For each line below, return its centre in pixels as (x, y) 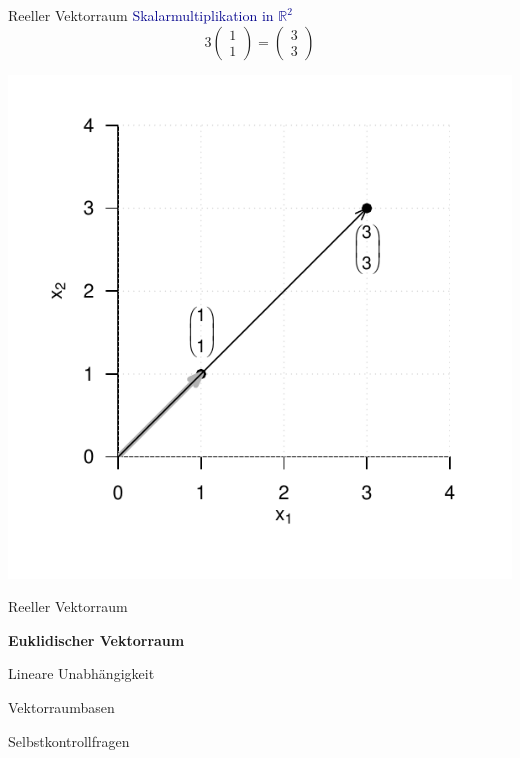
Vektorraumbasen (61, 706)
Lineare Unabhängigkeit (81, 673)
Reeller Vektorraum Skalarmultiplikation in (141, 15)
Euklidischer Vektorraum (96, 639)
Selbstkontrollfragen (69, 740)
